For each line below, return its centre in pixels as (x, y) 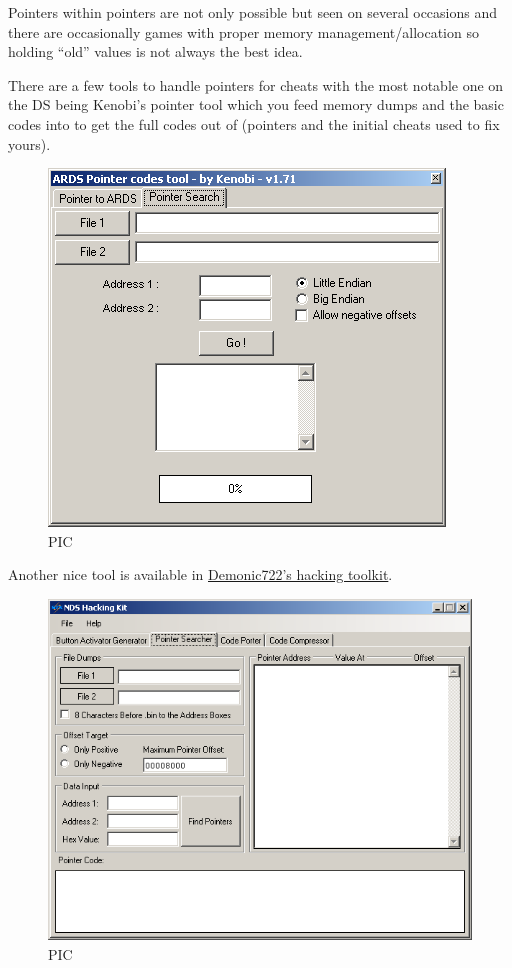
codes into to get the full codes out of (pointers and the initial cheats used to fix (254, 123)
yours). (29, 143)
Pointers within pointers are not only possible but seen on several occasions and (253, 12)
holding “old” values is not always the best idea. (155, 51)
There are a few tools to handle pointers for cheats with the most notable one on (256, 84)
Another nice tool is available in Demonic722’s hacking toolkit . (200, 574)
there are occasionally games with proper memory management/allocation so (243, 31)
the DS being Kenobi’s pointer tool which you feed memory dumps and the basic (256, 104)
